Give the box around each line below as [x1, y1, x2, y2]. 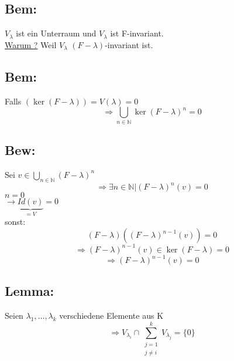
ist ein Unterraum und [16, 27, 97, 39]
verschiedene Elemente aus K [59, 309, 164, 322]
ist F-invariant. [110, 27, 164, 39]
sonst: [5, 215, 26, 228]
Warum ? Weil [5, 38, 57, 50]
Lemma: [5, 282, 54, 300]
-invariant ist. [105, 38, 153, 50]
